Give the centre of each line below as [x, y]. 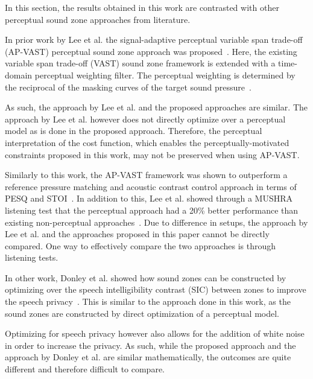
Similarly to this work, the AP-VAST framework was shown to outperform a [146, 175]
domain [19, 75]
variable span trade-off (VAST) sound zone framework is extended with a [140, 63]
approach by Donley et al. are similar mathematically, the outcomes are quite [148, 357]
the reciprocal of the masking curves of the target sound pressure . [128, 87]
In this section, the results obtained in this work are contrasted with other [142, 7]
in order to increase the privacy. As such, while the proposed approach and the [150, 345]
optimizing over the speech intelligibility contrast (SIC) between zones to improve [156, 289]
